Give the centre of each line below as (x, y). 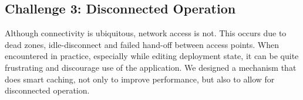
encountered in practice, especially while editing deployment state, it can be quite (152, 56)
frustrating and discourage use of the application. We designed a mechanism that (151, 67)
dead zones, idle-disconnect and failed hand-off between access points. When (142, 44)
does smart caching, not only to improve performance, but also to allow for (140, 79)
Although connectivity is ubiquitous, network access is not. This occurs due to (146, 33)
